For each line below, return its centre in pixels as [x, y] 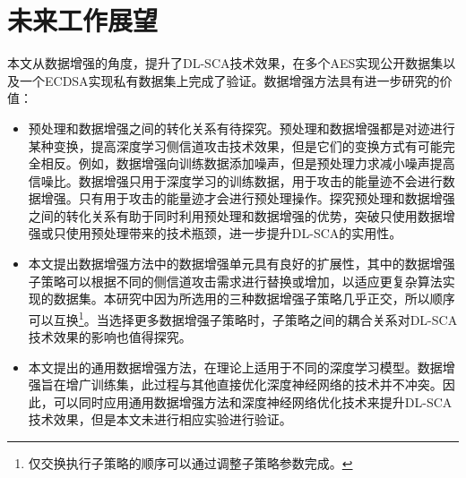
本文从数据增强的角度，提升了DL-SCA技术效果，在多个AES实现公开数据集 [225, 63]
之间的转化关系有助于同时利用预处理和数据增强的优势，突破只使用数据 [235, 215]
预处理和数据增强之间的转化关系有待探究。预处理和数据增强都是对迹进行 [242, 128]
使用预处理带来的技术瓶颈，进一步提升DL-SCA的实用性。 [234, 233]
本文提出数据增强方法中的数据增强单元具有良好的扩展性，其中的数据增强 [242, 264]
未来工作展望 [83, 20]
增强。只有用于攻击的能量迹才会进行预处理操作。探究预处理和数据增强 [248, 198]
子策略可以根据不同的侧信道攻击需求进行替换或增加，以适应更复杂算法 [235, 281]
